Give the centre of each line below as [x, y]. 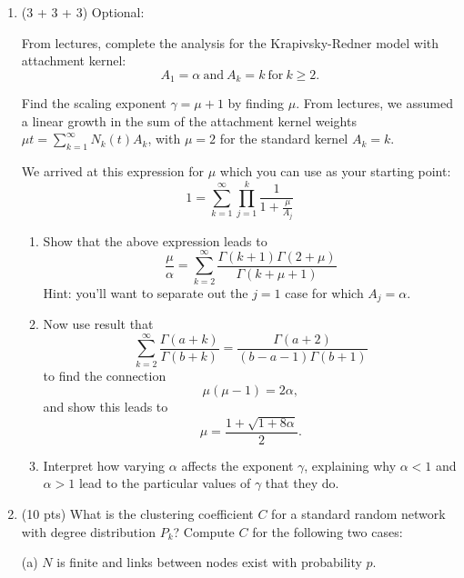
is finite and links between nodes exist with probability [209, 562]
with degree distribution [88, 531]
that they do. [302, 483]
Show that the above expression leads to [155, 240]
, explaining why [350, 465]
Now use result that [98, 324]
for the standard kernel [284, 139]
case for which [324, 292]
